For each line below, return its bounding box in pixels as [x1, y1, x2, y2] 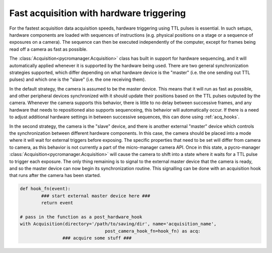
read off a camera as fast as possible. [9, 46, 88, 52]
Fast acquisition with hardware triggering [9, 8, 186, 19]
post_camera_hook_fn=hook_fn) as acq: [105, 228, 201, 234]
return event [41, 200, 74, 206]
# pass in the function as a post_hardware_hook [20, 214, 143, 220]
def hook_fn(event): [20, 186, 71, 192]
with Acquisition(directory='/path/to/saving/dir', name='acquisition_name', [20, 221, 217, 227]
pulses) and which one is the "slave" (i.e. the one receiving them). [9, 76, 146, 82]
